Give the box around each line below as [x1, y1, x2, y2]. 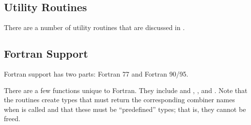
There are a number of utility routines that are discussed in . [4, 22, 185, 32]
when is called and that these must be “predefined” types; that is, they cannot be [4, 104, 246, 114]
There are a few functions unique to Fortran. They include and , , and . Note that [4, 85, 248, 95]
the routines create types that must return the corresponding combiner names [4, 94, 235, 105]
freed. [4, 113, 20, 124]
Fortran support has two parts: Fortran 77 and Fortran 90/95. [4, 69, 188, 78]
